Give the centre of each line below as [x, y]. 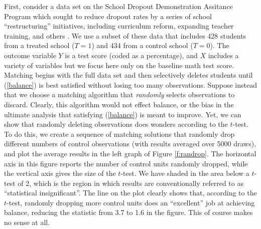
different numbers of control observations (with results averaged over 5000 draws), [130, 144]
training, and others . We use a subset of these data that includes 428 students [125, 35]
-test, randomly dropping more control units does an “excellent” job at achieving [131, 202]
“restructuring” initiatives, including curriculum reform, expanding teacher [119, 26]
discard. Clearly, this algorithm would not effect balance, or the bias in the [119, 104]
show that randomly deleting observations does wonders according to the [116, 124]
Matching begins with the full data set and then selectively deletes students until [128, 75]
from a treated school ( [39, 45]
